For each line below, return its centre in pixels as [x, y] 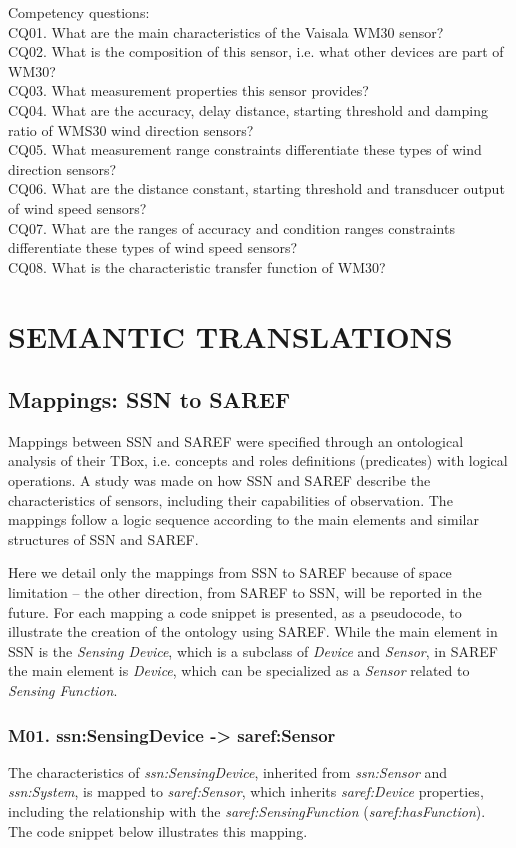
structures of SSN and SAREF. [103, 538]
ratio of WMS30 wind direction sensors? [131, 129]
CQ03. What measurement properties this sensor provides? [188, 90]
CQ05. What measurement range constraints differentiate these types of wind [245, 149]
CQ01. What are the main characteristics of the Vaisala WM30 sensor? [226, 31]
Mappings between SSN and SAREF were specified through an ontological [236, 440]
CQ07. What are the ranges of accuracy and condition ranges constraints [231, 227]
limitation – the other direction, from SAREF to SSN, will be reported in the [245, 592]
